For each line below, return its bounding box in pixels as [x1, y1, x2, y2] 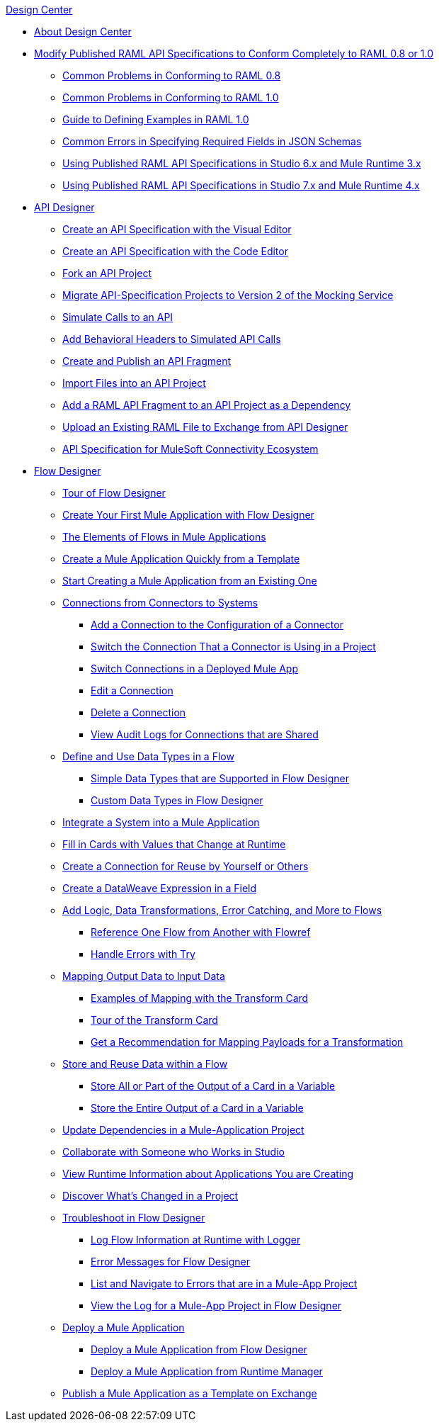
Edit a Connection [91, 684, 173, 696]
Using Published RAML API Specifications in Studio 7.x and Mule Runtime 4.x [62, 179, 420, 191]
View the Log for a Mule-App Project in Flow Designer [91, 1299, 342, 1312]
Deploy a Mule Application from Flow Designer [91, 1343, 307, 1355]
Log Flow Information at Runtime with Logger [91, 1234, 301, 1246]
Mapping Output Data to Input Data [62, 970, 225, 982]
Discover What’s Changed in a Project [62, 1190, 239, 1202]
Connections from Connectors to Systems [62, 597, 258, 609]
